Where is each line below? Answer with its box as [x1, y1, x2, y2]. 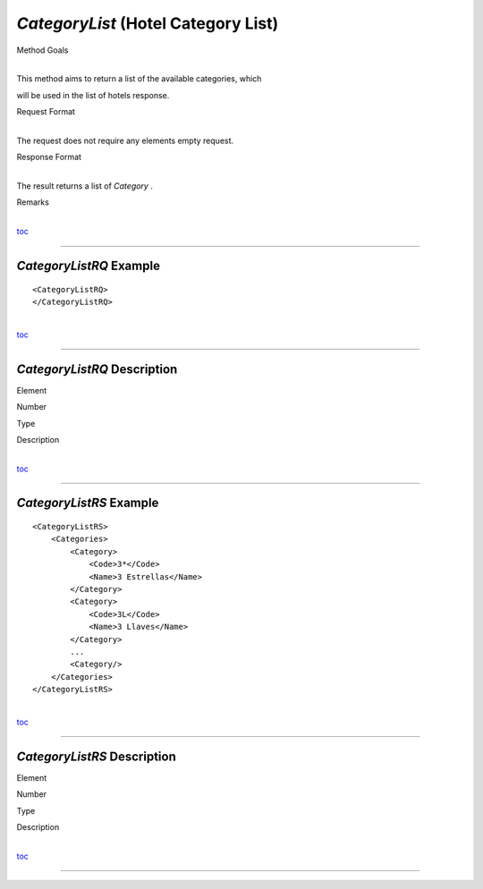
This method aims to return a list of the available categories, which [16, 73, 262, 84]
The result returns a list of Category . [16, 181, 154, 191]
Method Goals [16, 45, 69, 55]
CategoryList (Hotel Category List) [16, 13, 279, 33]
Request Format [16, 106, 76, 117]
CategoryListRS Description [16, 749, 176, 764]
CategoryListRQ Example [16, 258, 161, 274]
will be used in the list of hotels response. [16, 89, 170, 100]
